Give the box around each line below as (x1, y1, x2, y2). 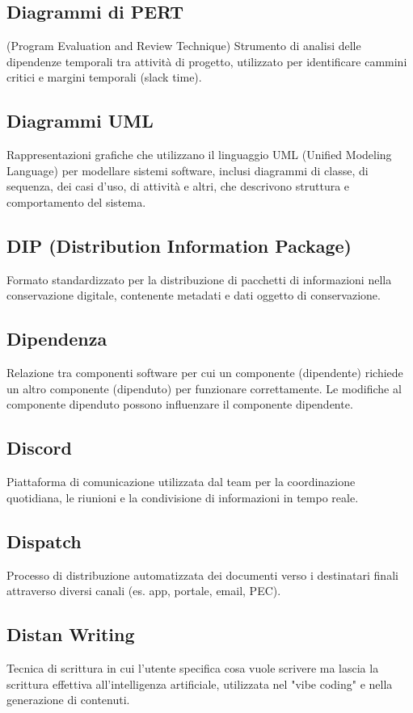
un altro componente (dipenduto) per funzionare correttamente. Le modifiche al (6, 380, 402, 396)
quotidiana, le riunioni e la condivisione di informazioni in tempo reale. (6, 489, 359, 505)
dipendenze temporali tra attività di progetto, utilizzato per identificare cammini (6, 52, 407, 69)
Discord (6, 435, 72, 460)
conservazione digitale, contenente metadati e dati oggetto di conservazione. (6, 287, 381, 304)
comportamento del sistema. (6, 193, 146, 210)
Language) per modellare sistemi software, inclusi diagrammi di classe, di (6, 161, 369, 178)
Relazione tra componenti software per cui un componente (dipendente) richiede (6, 364, 403, 381)
